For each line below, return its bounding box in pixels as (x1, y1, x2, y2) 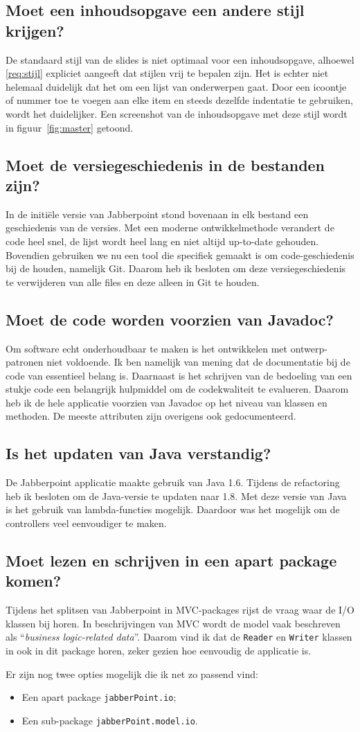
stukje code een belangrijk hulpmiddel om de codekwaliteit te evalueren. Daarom (6, 382, 349, 396)
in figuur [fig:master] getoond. (6, 120, 134, 134)
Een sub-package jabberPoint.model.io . (21, 713, 198, 727)
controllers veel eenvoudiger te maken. (6, 516, 167, 530)
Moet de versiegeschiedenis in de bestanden (6, 154, 325, 175)
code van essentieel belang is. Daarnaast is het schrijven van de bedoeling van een (6, 368, 352, 382)
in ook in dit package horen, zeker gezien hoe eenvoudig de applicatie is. (6, 643, 312, 658)
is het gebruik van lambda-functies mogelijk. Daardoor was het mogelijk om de (6, 502, 340, 517)
